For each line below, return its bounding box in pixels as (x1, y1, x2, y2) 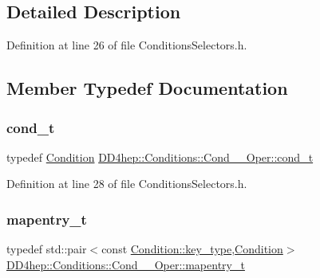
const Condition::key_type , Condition (101, 241, 283, 257)
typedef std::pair (6, 241, 87, 257)
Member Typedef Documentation (6, 76, 288, 100)
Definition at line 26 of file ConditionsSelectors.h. (6, 37, 247, 53)
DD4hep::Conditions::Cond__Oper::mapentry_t (6, 256, 245, 272)
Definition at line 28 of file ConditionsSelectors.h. (6, 175, 247, 192)
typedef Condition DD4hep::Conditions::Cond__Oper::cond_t (6, 148, 314, 165)
